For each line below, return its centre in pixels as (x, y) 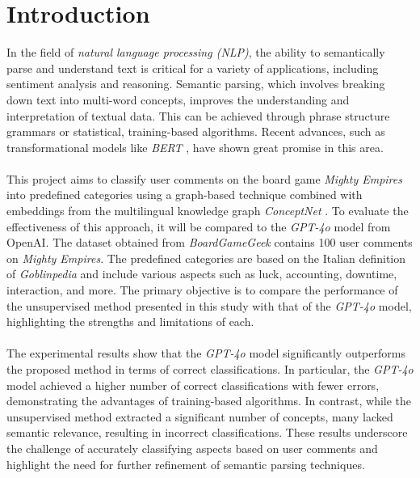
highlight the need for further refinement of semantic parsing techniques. (186, 464)
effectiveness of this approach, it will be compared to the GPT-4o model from (199, 226)
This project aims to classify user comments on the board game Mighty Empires (204, 178)
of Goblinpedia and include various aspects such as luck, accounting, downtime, (202, 274)
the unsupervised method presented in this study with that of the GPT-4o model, (209, 305)
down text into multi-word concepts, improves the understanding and (178, 99)
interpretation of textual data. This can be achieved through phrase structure (198, 115)
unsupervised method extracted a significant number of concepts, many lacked (200, 416)
